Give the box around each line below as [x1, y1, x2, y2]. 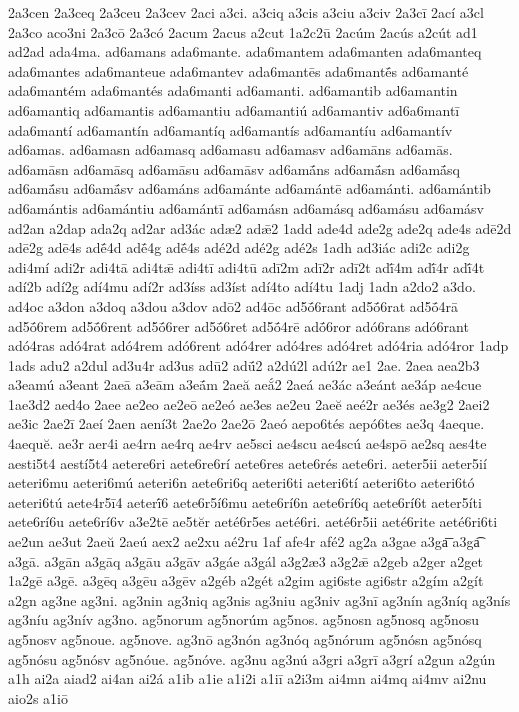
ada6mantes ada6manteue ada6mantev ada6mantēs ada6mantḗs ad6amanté [8, 60, 469, 81]
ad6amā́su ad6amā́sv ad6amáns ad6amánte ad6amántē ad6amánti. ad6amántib [8, 178, 491, 199]
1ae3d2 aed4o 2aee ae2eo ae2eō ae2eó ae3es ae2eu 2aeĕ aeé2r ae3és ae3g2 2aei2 [8, 393, 490, 414]
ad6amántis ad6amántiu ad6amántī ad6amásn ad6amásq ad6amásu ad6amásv [8, 197, 484, 218]
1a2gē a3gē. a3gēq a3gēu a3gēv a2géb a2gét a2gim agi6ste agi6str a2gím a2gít [8, 570, 484, 591]
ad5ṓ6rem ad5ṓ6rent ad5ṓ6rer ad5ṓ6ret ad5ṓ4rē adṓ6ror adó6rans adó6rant [8, 315, 469, 336]
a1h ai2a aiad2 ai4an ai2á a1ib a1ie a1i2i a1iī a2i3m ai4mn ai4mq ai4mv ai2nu [8, 668, 487, 689]
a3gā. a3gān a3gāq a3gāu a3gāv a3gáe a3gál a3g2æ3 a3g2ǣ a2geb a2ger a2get [8, 550, 483, 571]
